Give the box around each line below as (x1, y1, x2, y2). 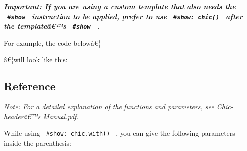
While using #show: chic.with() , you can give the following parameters (4, 128, 235, 138)
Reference (4, 78, 56, 94)
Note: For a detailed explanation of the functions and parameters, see (4, 101, 214, 112)
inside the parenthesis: (4, 138, 71, 148)
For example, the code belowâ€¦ (4, 37, 101, 48)
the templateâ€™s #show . (4, 21, 100, 31)
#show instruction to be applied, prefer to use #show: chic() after (7, 11, 243, 21)
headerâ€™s (4, 111, 41, 121)
